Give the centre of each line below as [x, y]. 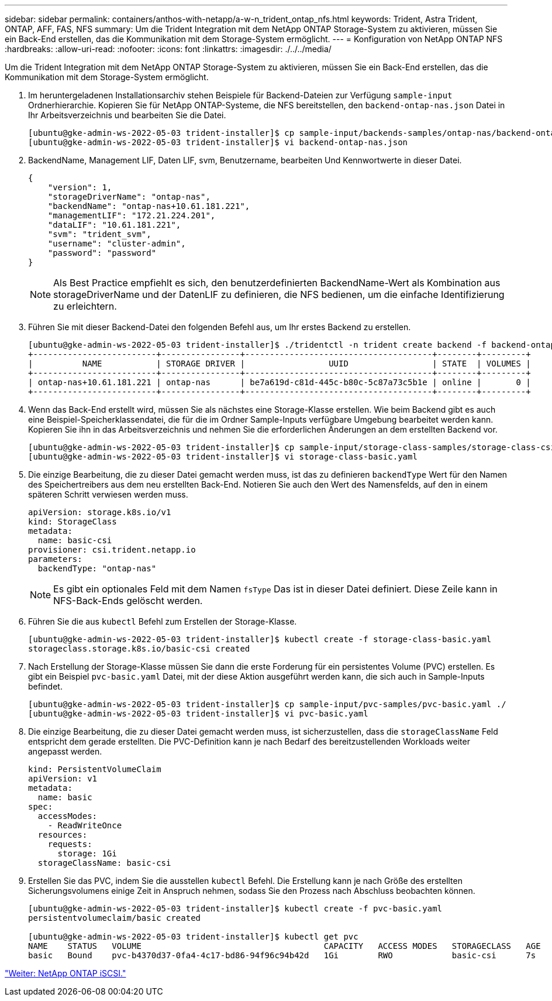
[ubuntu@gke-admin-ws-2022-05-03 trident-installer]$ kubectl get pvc [193, 937]
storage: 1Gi [87, 853]
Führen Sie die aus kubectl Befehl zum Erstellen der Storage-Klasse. [163, 621]
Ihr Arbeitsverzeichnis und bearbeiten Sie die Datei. [127, 115]
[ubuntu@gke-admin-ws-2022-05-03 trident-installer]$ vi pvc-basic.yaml [198, 714]
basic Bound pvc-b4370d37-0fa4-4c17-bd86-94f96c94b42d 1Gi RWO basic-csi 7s [282, 955]
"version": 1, [80, 187]
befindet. [45, 686]
